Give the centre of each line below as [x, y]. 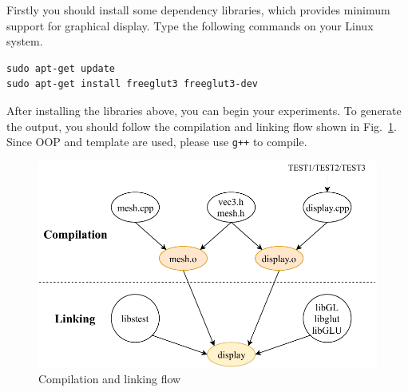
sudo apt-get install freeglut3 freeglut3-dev [132, 84]
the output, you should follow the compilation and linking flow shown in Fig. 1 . [202, 126]
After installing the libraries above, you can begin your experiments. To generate [204, 110]
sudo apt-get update [61, 68]
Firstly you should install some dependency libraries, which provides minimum [198, 10]
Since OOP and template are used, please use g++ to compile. [157, 142]
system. [25, 41]
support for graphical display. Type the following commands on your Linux [190, 25]
